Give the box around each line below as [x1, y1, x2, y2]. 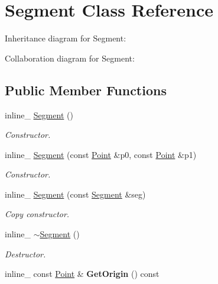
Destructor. [5, 247, 46, 260]
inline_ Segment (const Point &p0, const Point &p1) [5, 148, 197, 160]
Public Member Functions [5, 80, 167, 99]
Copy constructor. [5, 208, 70, 220]
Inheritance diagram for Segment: [5, 32, 126, 44]
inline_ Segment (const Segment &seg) [5, 188, 146, 200]
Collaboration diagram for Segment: [5, 51, 135, 64]
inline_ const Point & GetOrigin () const [5, 267, 160, 280]
